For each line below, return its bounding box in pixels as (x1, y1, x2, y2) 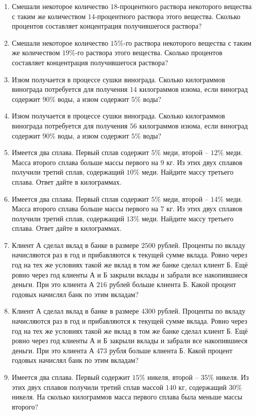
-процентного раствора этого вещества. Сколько (95, 11, 240, 21)
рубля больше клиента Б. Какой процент (109, 345, 232, 355)
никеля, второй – (147, 372, 199, 382)
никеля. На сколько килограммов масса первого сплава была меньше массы (12, 391, 242, 402)
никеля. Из (216, 372, 249, 382)
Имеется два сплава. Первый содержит (12, 372, 130, 382)
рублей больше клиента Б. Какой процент (109, 279, 236, 290)
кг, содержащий (178, 381, 227, 392)
